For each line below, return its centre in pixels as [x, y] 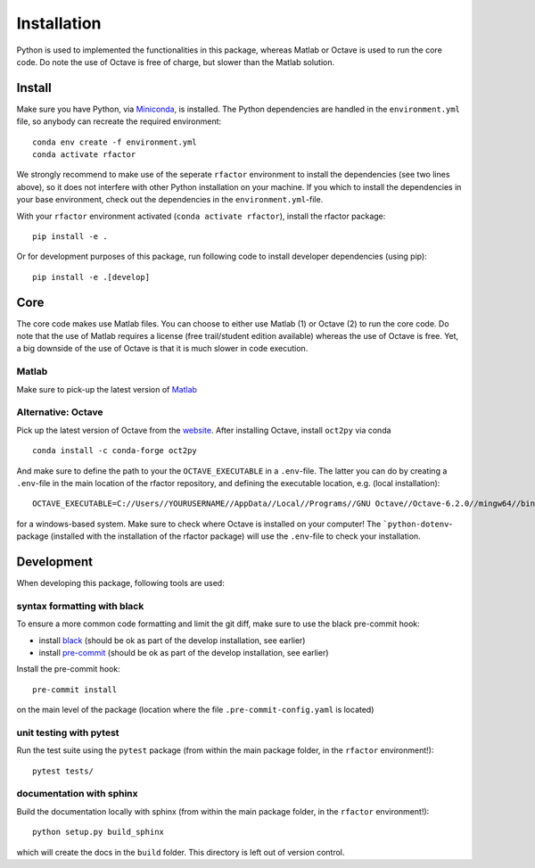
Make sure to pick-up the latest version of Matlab [107, 389]
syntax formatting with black [80, 606]
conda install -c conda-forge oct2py [115, 451]
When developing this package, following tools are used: [120, 583]
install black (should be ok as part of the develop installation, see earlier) [172, 640]
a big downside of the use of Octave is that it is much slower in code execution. [162, 349]
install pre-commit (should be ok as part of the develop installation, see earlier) [184, 652]
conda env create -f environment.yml [115, 142]
